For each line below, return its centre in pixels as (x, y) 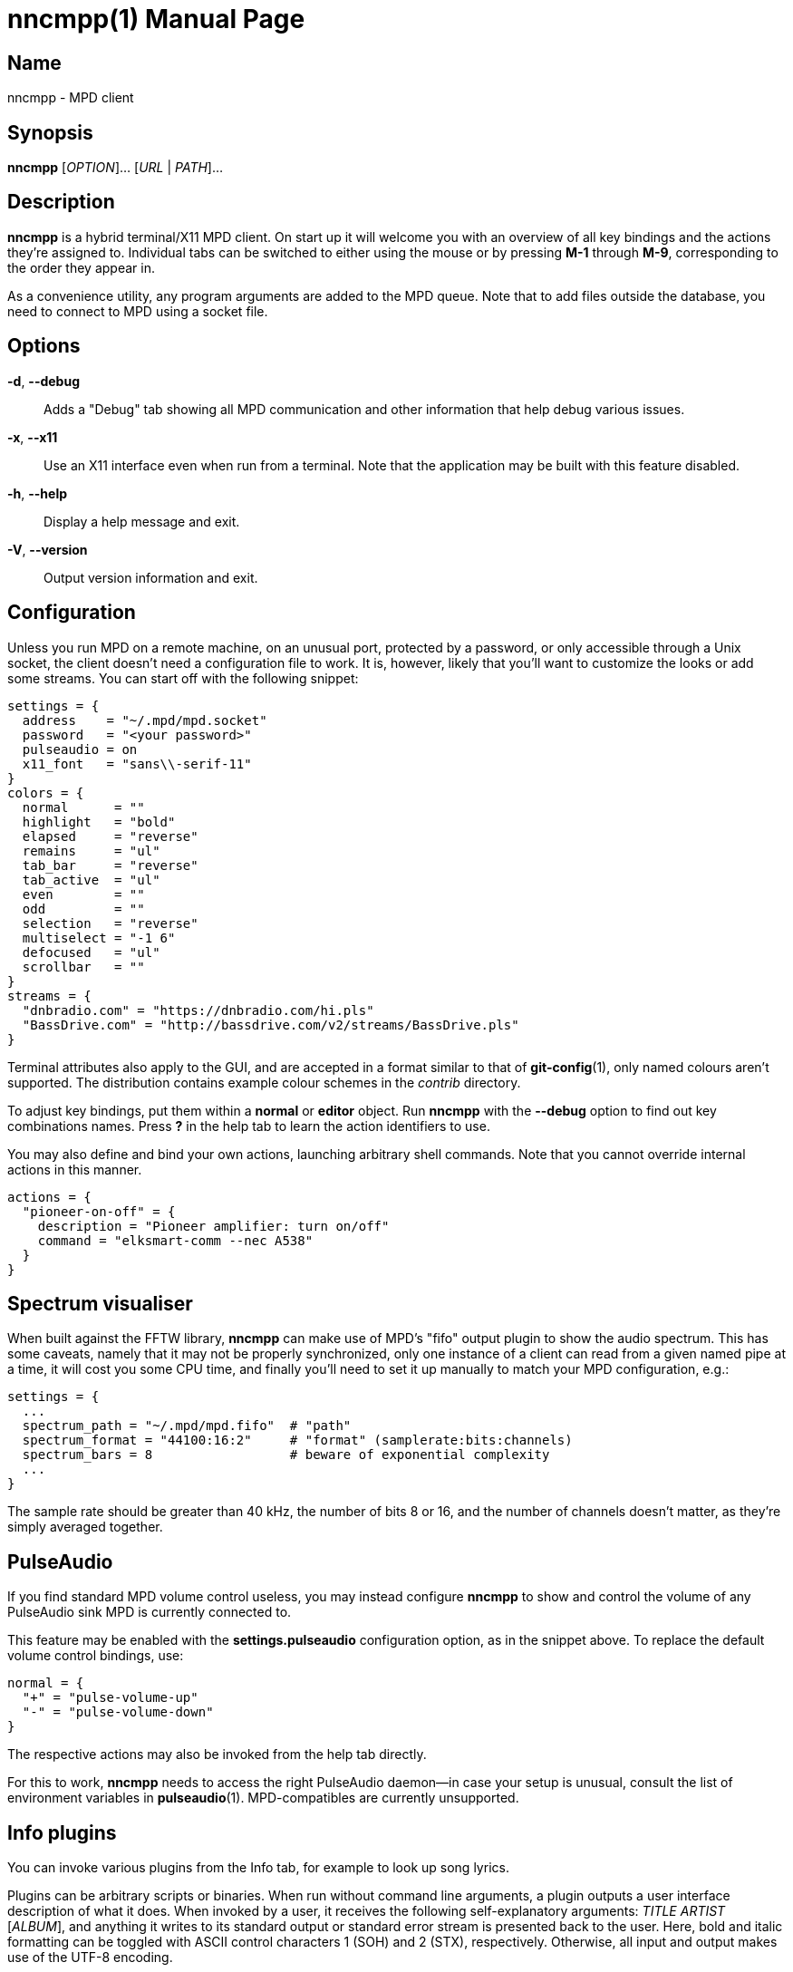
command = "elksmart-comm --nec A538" (175, 1240)
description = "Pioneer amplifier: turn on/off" (213, 1226)
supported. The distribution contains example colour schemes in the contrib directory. (264, 1082)
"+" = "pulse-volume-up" (110, 1698)
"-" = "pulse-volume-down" (118, 1712)
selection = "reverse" (110, 923)
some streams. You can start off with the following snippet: (183, 678)
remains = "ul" (91, 851)
